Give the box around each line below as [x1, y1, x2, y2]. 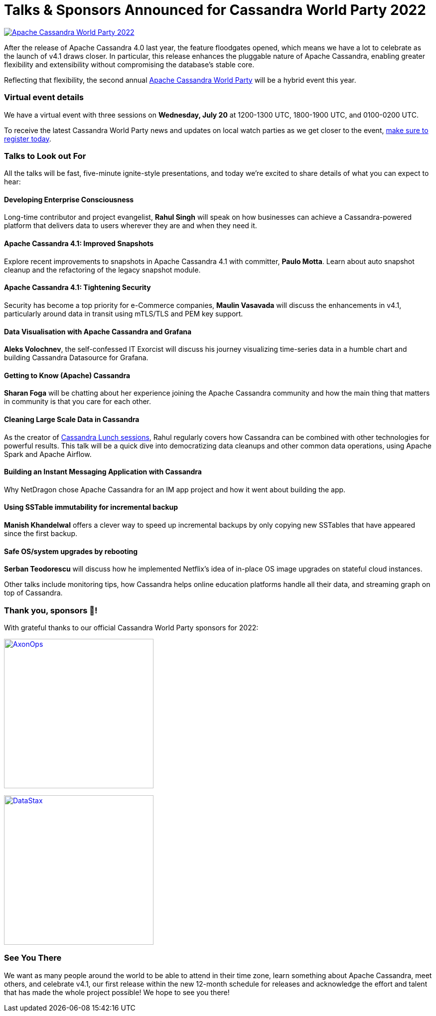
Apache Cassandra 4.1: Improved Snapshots [4, 239, 154, 248]
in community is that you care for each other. [4, 397, 151, 406]
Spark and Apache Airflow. [4, 449, 92, 458]
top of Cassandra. [4, 588, 63, 597]
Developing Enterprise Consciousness [4, 195, 134, 204]
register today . [4, 134, 51, 143]
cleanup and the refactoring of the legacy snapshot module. [4, 265, 201, 274]
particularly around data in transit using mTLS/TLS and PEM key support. [4, 309, 243, 318]
